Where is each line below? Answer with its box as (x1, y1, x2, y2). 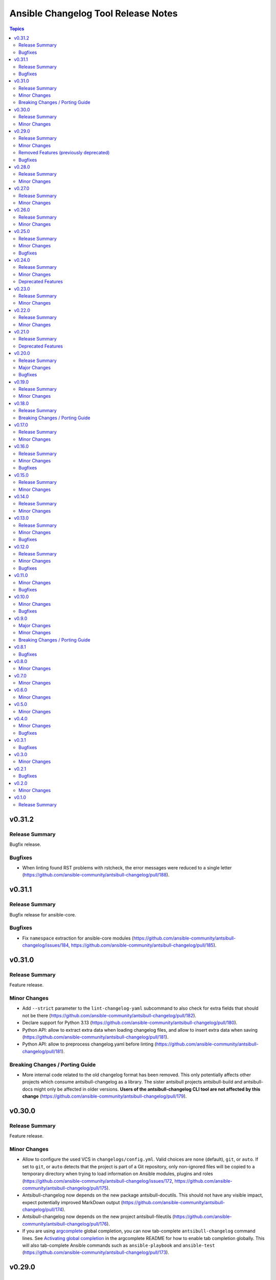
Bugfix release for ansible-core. (9, 911, 76, 918)
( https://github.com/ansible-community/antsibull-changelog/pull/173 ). (22, 1249, 170, 1255)
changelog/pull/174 (22, 1206, 63, 1213)
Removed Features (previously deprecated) (18, 150, 110, 156)
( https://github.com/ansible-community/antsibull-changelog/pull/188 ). (22, 872, 170, 878)
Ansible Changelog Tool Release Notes (9, 8, 178, 19)
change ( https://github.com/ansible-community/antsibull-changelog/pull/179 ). (22, 1093, 187, 1099)
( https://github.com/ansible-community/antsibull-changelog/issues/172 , (22, 1178, 174, 1184)
